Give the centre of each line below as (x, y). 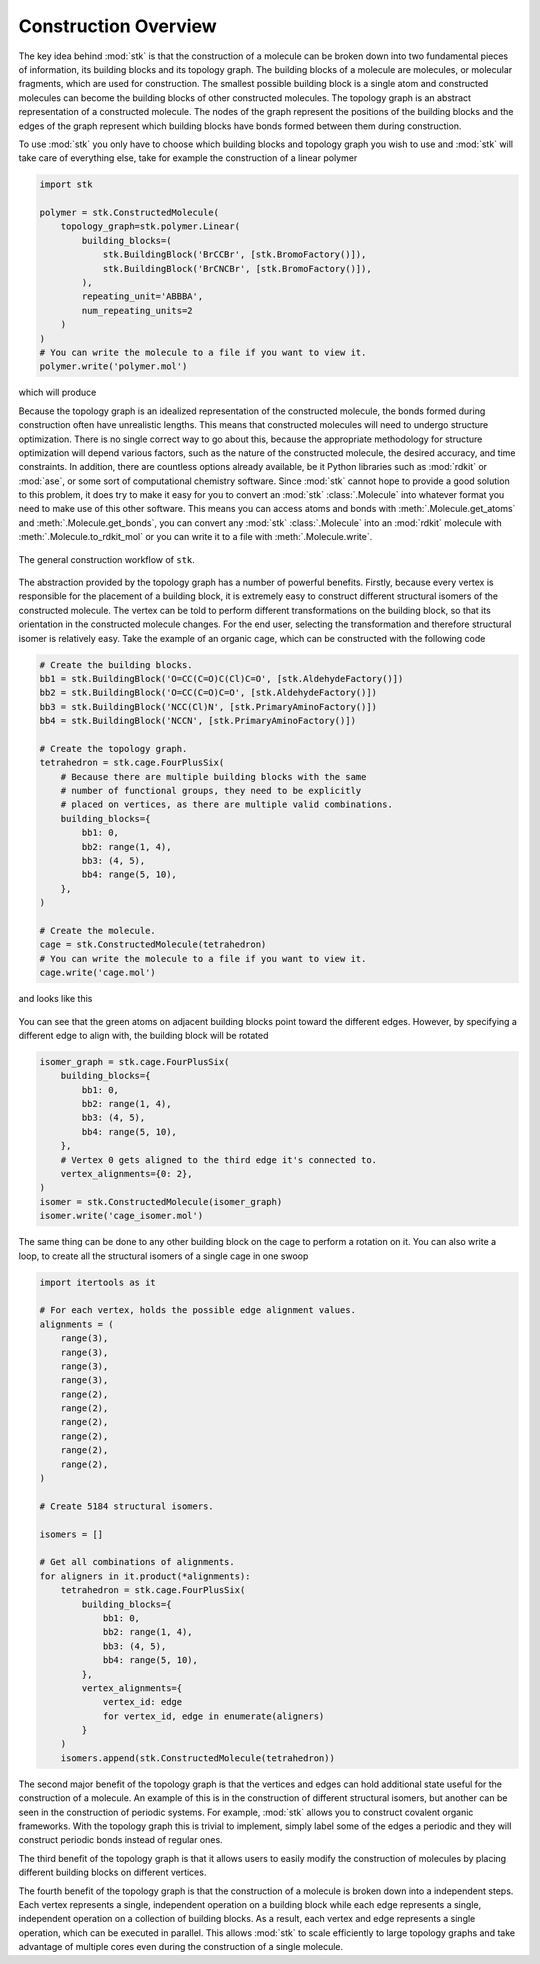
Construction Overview (117, 26)
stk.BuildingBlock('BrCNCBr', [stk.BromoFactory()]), (237, 268)
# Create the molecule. (98, 930)
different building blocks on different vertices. (112, 1872)
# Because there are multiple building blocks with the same (213, 776)
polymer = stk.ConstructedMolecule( (129, 213)
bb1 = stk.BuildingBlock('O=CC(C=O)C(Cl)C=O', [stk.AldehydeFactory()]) (221, 678)
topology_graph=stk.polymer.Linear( (150, 226)
